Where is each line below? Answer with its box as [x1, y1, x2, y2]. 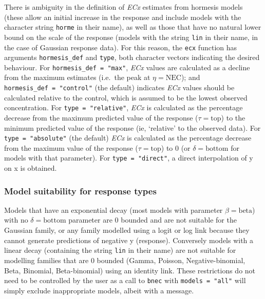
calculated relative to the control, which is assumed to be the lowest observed [4, 92, 248, 103]
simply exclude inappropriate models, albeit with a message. [4, 285, 194, 295]
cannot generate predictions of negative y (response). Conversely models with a [4, 234, 254, 245]
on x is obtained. [4, 163, 57, 173]
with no [4, 214, 28, 225]
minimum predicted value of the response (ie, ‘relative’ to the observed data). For [4, 122, 261, 133]
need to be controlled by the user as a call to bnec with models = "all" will [4, 275, 246, 286]
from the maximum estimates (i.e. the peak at [4, 72, 150, 83]
